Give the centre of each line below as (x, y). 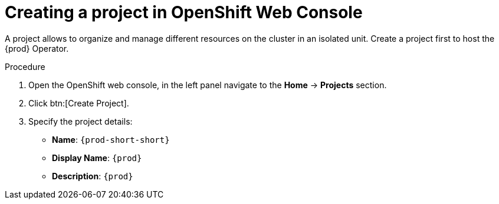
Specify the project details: (81, 121)
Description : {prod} (93, 176)
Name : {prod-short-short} (111, 139)
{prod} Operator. (37, 48)
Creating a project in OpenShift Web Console (184, 12)
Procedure (25, 66)
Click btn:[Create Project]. (79, 103)
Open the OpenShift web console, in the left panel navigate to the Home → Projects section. (208, 85)
